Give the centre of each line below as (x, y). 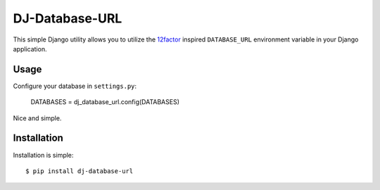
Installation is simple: (43, 155)
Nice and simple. (37, 118)
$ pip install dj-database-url (80, 171)
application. (30, 49)
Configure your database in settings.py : (75, 86)
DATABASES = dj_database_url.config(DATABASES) (105, 102)
